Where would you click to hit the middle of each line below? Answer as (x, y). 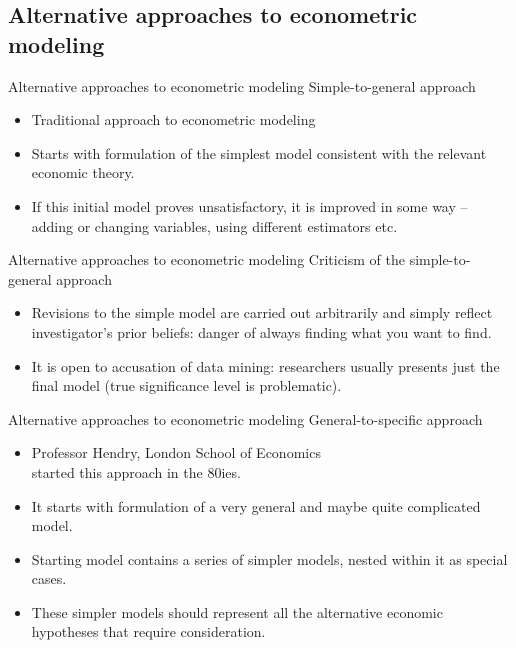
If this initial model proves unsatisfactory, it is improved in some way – (249, 205)
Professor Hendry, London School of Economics (176, 452)
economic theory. (83, 172)
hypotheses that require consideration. (148, 631)
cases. (49, 578)
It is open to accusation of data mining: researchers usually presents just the (265, 365)
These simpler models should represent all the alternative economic (237, 611)
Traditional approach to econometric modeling (173, 119)
